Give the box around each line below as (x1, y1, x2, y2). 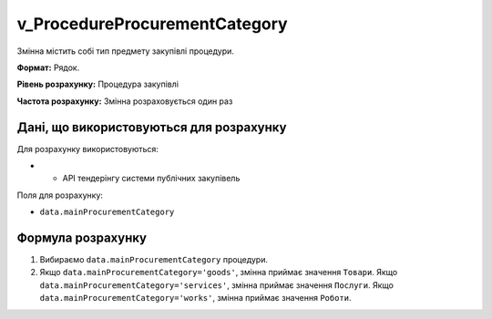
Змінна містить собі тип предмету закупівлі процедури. (16, 46, 234, 57)
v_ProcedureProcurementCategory (16, 14, 288, 34)
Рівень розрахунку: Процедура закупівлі (16, 78, 179, 90)
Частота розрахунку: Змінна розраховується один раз (16, 96, 233, 107)
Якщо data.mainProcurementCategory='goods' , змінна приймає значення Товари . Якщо (39, 267, 398, 278)
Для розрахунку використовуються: (16, 143, 159, 154)
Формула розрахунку (16, 231, 148, 245)
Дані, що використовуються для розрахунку (16, 119, 287, 135)
